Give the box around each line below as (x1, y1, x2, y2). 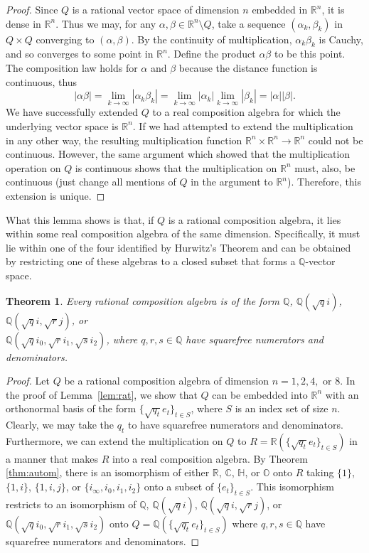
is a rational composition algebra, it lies (168, 212, 341, 227)
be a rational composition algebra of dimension (64, 373, 269, 388)
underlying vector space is (6, 118, 119, 133)
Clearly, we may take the (6, 417, 114, 432)
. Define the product (167, 46, 256, 61)
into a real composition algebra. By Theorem (112, 451, 308, 466)
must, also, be (294, 160, 355, 175)
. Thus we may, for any (55, 16, 156, 31)
